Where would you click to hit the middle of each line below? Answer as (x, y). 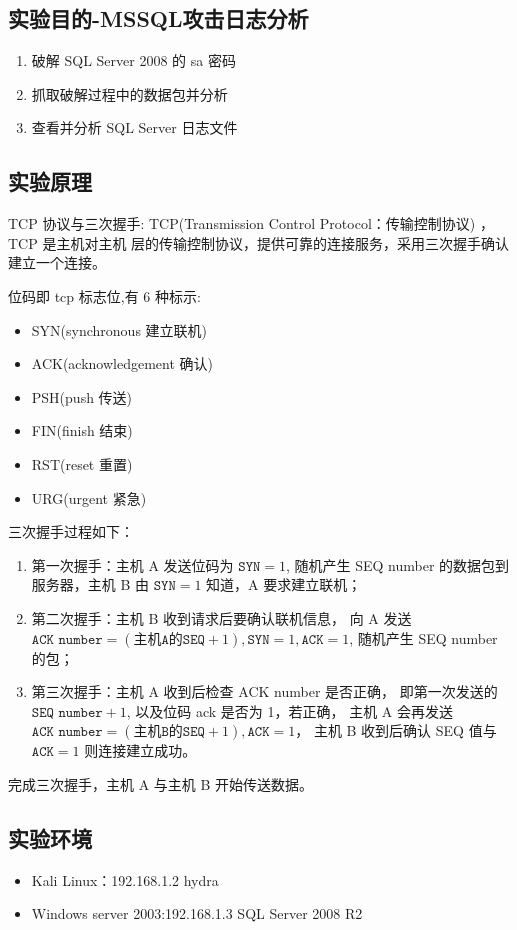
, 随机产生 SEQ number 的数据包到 (398, 564)
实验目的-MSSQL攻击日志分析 (158, 18)
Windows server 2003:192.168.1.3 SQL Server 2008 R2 (197, 913)
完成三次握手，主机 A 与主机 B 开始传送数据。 (161, 783)
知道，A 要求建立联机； (284, 584)
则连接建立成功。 (140, 750)
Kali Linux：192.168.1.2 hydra (125, 879)
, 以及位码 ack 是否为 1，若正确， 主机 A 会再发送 (289, 710)
